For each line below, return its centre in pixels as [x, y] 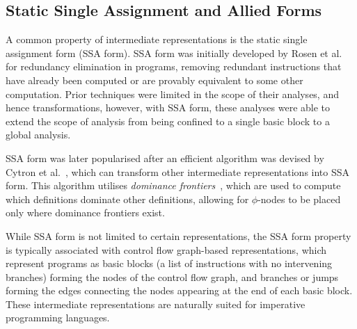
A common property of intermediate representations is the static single [157, 39]
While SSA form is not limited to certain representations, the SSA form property [178, 235]
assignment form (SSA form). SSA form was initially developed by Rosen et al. [174, 53]
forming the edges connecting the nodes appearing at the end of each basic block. [179, 290]
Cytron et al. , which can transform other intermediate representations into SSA [178, 171]
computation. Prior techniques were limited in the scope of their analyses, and [172, 94]
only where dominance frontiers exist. [85, 212]
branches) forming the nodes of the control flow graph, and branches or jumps [172, 276]
